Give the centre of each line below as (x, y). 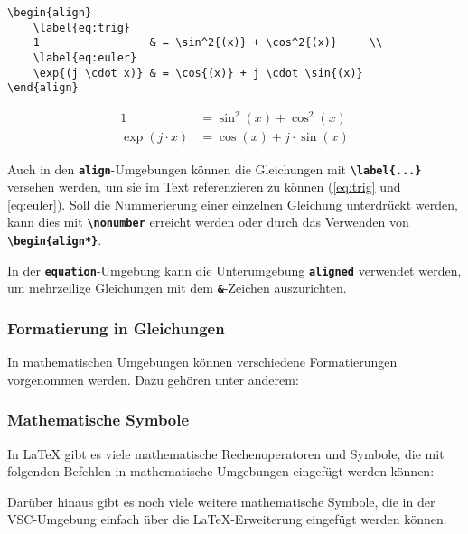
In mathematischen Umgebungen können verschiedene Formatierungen (202, 362)
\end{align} (43, 88)
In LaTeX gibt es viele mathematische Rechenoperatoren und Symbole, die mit (226, 453)
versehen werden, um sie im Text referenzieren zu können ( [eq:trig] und (204, 187)
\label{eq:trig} (82, 28)
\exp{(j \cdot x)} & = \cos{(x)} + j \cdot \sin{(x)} (198, 73)
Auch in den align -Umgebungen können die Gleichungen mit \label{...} (215, 169)
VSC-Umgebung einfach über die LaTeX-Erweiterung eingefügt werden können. (227, 519)
